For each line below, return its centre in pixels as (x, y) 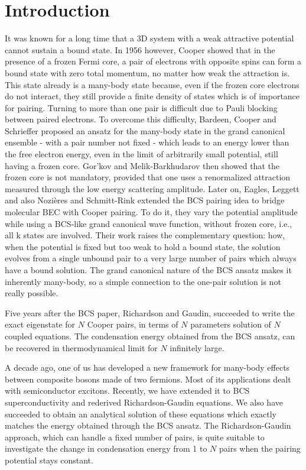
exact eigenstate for (40, 324)
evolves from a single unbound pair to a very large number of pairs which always (151, 258)
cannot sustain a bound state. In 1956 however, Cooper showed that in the (140, 49)
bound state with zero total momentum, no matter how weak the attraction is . (147, 72)
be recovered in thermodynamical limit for (81, 347)
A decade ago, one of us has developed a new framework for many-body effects (147, 367)
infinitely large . (197, 347)
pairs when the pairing (260, 448)
